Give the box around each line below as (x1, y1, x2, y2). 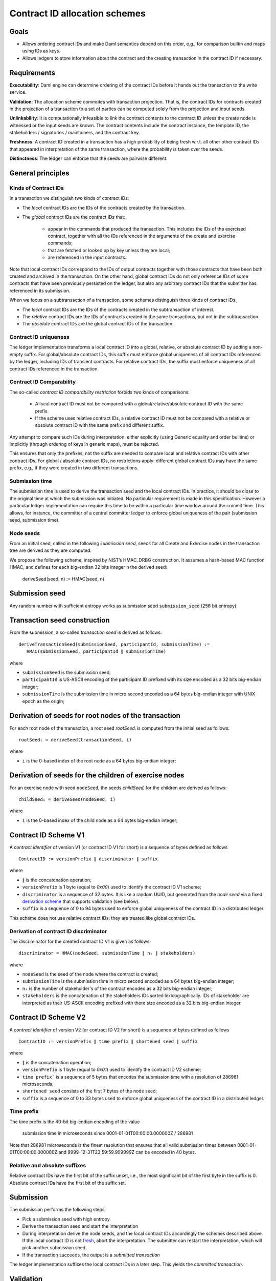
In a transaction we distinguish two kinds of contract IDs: (9, 195, 129, 201)
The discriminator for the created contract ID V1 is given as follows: (9, 938, 151, 944)
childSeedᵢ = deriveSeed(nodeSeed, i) (18, 796, 116, 802)
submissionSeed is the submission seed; (22, 669, 111, 676)
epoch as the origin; (22, 698, 65, 704)
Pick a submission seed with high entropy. (22, 1216, 111, 1222)
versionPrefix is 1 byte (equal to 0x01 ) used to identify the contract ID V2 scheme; (22, 1066, 201, 1073)
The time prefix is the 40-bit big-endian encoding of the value (9, 1119, 140, 1125)
